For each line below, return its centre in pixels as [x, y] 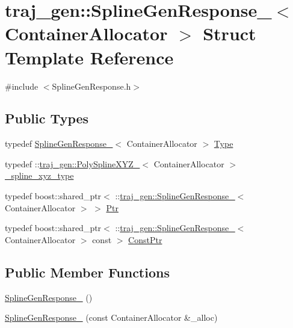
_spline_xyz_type [39, 175]
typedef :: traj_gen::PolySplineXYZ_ [72, 163]
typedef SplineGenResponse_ [59, 144]
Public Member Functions [87, 272]
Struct [230, 33]
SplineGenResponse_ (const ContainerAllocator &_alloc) [111, 317]
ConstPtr [145, 239]
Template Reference [89, 57]
